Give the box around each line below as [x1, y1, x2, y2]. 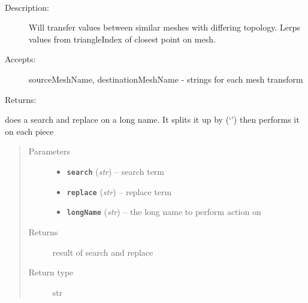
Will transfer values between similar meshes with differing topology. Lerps [29, 21, 300, 34]
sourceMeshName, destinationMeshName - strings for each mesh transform [29, 72, 303, 85]
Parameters [28, 145, 70, 157]
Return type [28, 266, 74, 278]
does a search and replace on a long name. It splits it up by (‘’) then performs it [5, 113, 300, 126]
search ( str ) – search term [67, 165, 165, 177]
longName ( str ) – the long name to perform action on [67, 205, 261, 218]
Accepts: [5, 53, 36, 65]
